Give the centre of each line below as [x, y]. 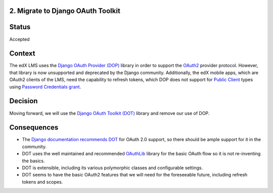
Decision [24, 101]
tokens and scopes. [42, 182]
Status [20, 27]
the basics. [33, 161]
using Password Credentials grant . [45, 87]
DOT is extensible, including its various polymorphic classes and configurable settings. [112, 168]
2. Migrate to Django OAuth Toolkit [65, 11]
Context [22, 54]
